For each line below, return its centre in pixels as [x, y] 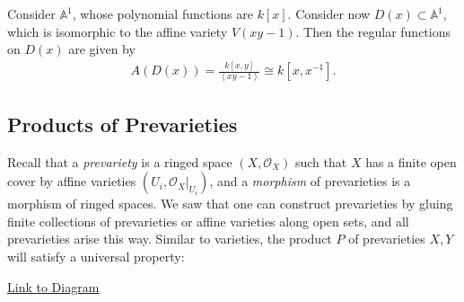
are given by [102, 49]
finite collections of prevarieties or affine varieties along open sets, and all [208, 221]
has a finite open [411, 161]
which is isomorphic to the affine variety [118, 31]
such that [321, 161]
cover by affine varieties [72, 181]
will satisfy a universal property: [96, 257]
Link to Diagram [53, 286]
